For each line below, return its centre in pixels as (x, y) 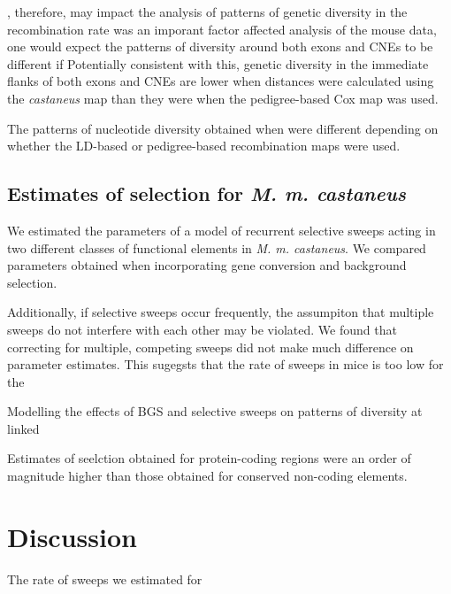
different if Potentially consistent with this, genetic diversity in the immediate (218, 63)
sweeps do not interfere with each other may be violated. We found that (202, 329)
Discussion (72, 536)
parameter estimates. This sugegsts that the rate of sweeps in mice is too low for (225, 364)
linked (23, 428)
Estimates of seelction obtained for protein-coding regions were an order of (209, 458)
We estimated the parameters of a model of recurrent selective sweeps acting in (222, 230)
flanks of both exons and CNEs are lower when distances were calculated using (221, 81)
